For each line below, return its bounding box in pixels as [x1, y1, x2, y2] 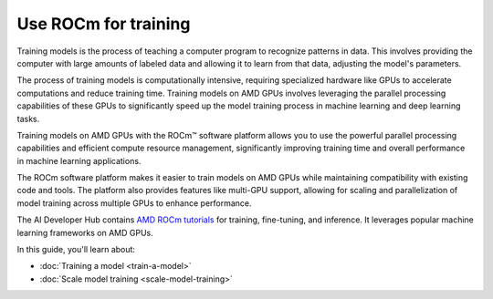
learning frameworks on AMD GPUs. [16, 227, 154, 238]
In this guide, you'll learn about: [16, 244, 136, 255]
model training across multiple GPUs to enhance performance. [16, 197, 252, 209]
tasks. [16, 113, 40, 124]
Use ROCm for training [16, 14, 191, 34]
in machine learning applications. [16, 155, 142, 166]
